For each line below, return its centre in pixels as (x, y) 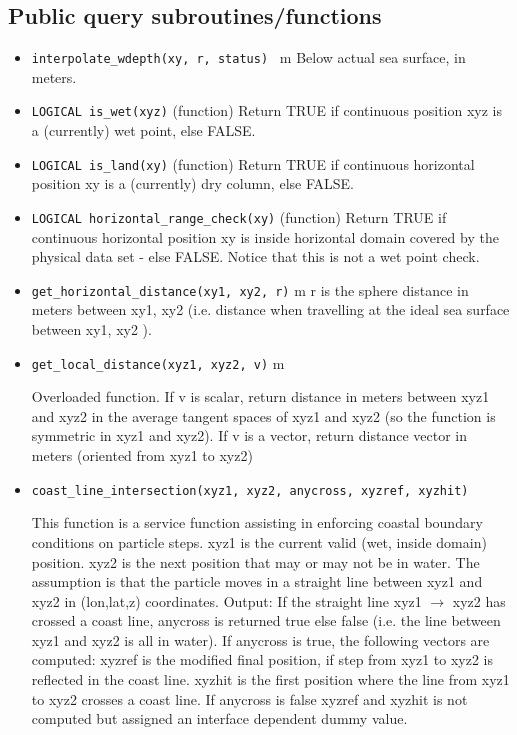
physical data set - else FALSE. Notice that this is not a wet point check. (255, 256)
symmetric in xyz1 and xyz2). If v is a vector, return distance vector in (249, 435)
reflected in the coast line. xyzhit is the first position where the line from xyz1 (270, 679)
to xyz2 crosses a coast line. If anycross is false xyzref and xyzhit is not (249, 698)
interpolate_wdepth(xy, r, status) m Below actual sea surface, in (248, 57)
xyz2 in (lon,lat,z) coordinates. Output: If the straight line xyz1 (226, 600)
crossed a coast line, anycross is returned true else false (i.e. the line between (266, 620)
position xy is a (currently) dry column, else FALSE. (192, 183)
